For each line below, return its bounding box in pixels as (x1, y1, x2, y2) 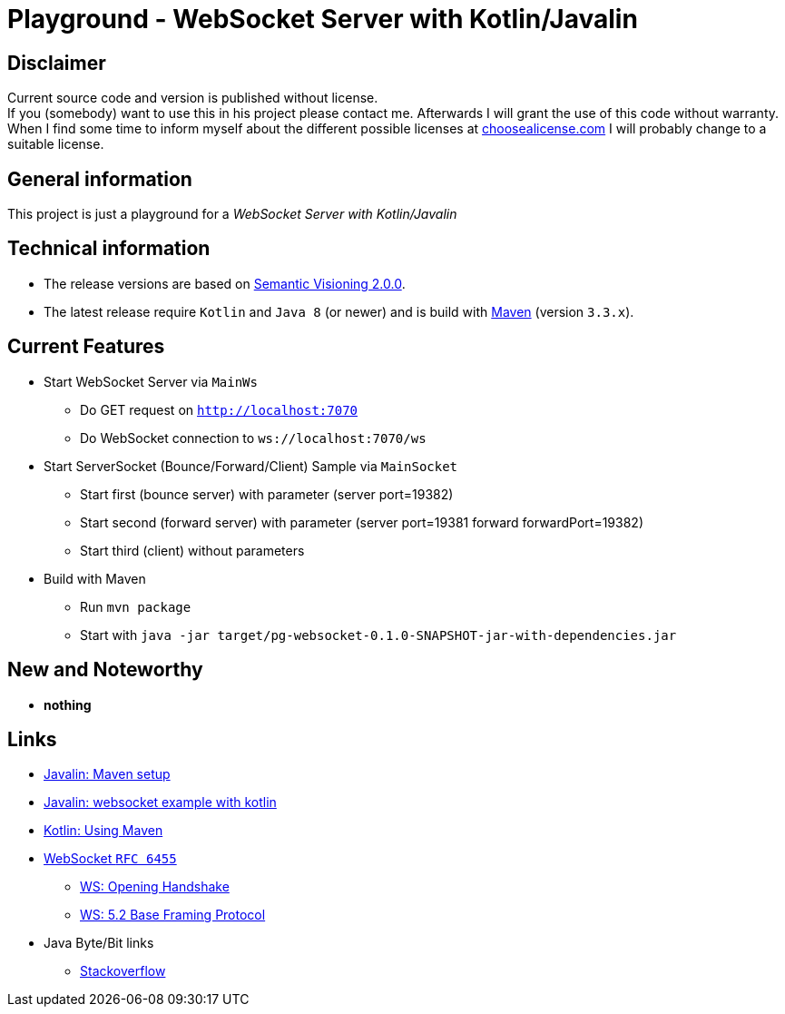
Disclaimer (7, 51, 106, 74)
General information (7, 167, 192, 191)
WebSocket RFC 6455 (44, 851, 177, 867)
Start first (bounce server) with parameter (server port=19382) (80, 486, 454, 502)
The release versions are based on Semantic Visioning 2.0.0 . (44, 275, 406, 291)
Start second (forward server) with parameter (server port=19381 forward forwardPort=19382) (80, 514, 643, 530)
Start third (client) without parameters (80, 542, 305, 558)
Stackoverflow (80, 963, 166, 980)
